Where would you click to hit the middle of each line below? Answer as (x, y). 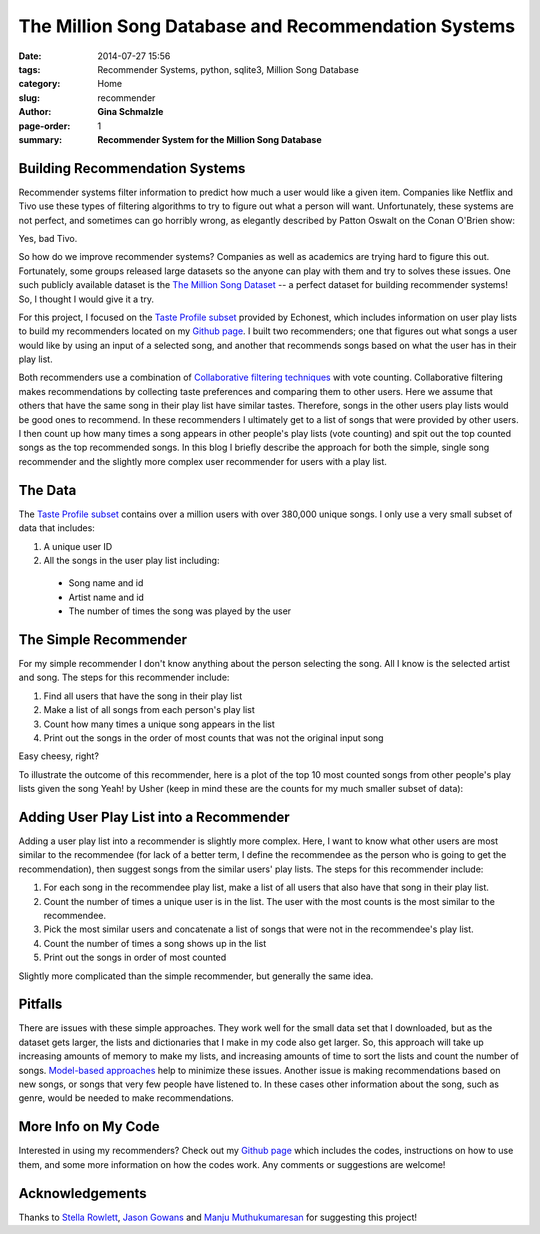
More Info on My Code (89, 1126)
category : (39, 84)
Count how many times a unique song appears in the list (159, 724)
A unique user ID (78, 546)
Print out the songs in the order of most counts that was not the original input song (213, 737)
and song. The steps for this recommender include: (124, 677)
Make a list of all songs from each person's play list (149, 710)
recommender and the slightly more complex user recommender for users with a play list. (202, 461)
